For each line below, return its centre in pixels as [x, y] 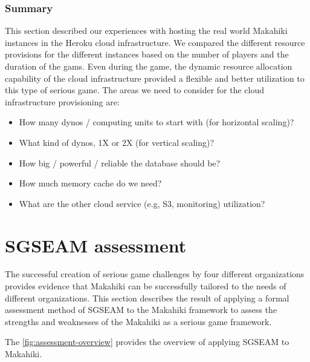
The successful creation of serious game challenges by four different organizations [155, 274]
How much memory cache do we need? [90, 183]
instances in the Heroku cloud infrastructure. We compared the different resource [155, 42]
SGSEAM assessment [96, 245]
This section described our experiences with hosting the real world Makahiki [146, 31]
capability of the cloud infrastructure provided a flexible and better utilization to [155, 78]
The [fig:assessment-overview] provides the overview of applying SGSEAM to [147, 342]
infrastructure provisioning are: [62, 101]
